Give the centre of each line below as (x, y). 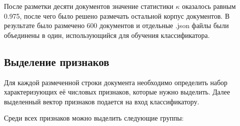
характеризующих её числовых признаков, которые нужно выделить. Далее (117, 92)
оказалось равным (209, 6)
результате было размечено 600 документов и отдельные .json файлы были (117, 25)
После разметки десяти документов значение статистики (89, 6)
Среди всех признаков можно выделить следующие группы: (94, 118)
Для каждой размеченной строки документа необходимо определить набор (116, 82)
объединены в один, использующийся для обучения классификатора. (107, 35)
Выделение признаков (57, 61)
